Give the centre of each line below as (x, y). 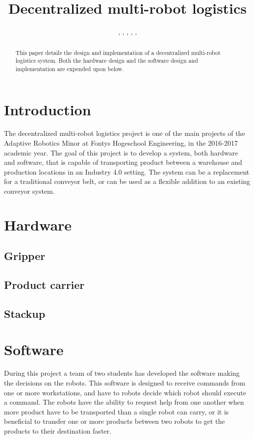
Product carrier (44, 285)
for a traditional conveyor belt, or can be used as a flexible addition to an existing (127, 181)
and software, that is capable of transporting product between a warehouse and (123, 162)
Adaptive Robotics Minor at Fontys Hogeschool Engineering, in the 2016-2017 (121, 143)
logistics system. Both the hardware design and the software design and (107, 61)
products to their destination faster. (58, 430)
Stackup (25, 313)
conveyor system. (29, 191)
